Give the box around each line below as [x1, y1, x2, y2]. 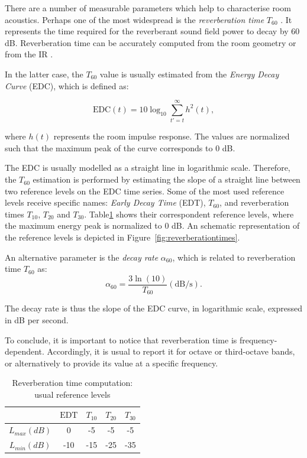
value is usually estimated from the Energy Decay [99, 67, 279, 80]
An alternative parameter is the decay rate [5, 251, 159, 263]
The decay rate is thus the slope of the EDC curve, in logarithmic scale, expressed [5, 302, 303, 314]
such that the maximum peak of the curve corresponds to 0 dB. [5, 141, 235, 154]
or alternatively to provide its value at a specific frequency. [5, 356, 218, 369]
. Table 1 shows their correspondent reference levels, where [84, 207, 294, 220]
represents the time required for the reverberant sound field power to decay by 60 [5, 25, 300, 37]
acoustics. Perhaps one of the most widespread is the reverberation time [5, 13, 264, 25]
